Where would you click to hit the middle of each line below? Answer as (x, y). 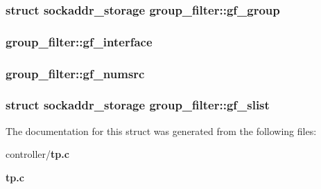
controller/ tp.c (37, 154)
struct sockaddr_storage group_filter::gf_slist (138, 105)
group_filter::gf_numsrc (75, 73)
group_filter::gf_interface (79, 41)
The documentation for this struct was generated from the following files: (161, 130)
